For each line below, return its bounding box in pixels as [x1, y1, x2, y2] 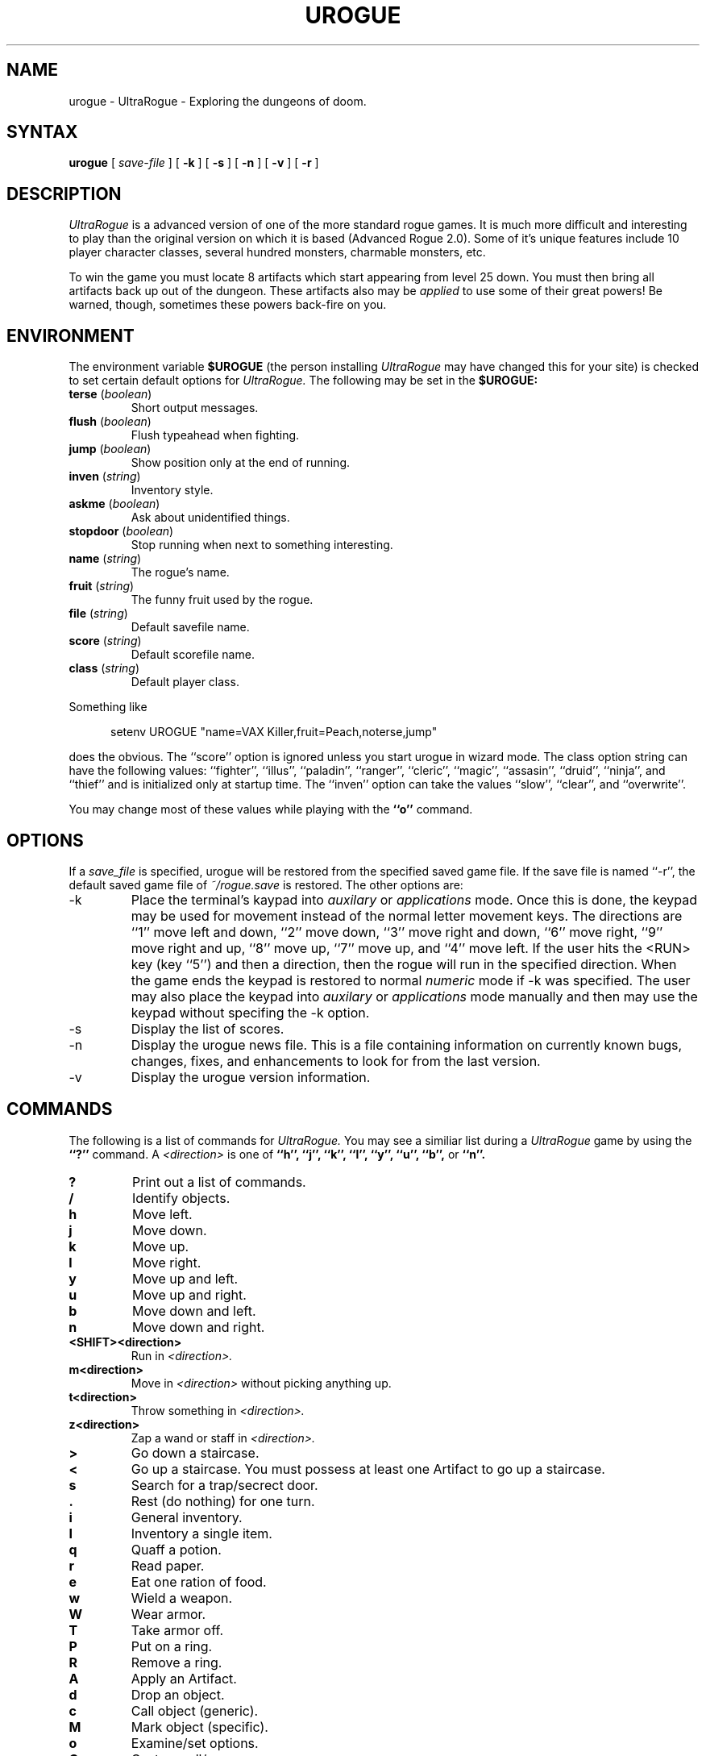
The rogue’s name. [131, 565, 230, 580]
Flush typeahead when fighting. [131, 428, 300, 443]
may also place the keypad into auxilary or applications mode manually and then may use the [131, 988, 698, 1005]
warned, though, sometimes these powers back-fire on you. [69, 298, 387, 312]
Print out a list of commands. [131, 1173, 306, 1190]
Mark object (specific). [131, 1718, 268, 1735]
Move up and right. [131, 1286, 247, 1303]
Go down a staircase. [131, 1444, 260, 1461]
